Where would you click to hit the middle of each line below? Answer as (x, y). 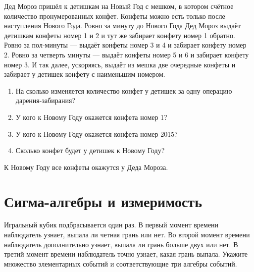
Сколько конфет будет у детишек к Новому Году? (90, 150)
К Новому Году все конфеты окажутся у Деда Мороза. (86, 167)
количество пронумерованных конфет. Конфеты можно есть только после (115, 16)
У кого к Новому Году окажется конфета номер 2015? (97, 134)
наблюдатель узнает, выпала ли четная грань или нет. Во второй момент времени (127, 235)
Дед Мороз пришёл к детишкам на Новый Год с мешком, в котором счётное (119, 6)
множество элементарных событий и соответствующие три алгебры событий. (121, 263)
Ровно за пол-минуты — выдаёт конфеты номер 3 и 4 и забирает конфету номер (125, 45)
